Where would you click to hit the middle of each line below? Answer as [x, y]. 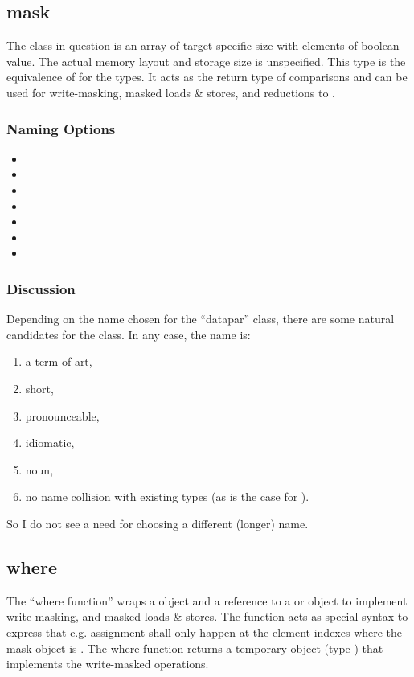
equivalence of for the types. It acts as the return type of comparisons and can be [207, 77]
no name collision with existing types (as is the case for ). [167, 496]
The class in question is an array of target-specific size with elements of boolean [203, 45]
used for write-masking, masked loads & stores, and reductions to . [171, 92]
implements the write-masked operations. [108, 664]
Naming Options [61, 128]
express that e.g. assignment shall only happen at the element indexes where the [205, 632]
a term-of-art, [59, 361]
